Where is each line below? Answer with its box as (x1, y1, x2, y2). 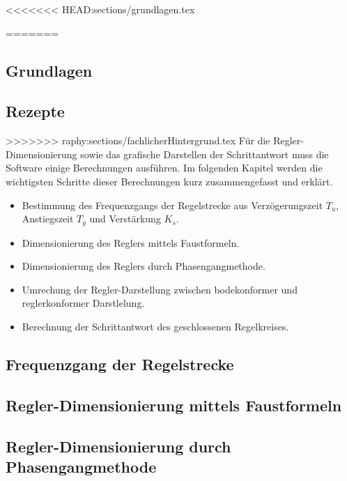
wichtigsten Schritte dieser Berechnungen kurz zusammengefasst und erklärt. (6, 174, 333, 188)
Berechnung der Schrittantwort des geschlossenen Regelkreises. (22, 319, 289, 333)
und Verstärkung (89, 211, 161, 226)
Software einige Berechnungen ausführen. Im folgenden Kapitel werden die (6, 160, 323, 175)
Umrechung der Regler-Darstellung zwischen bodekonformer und (22, 282, 298, 296)
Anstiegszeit (22, 211, 74, 226)
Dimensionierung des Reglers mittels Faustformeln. (22, 235, 240, 250)
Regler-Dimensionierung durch (6, 435, 231, 457)
